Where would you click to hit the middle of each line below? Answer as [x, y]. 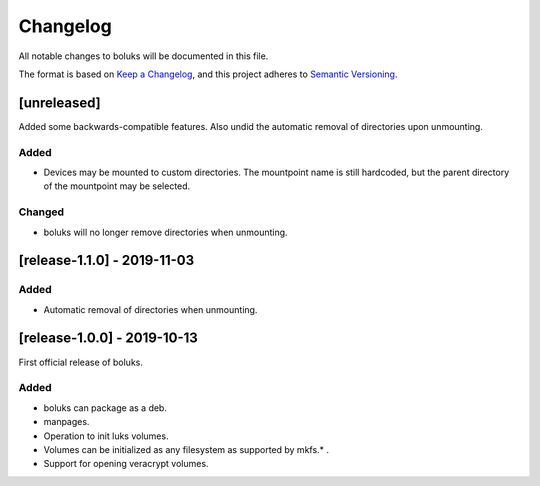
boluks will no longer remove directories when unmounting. [166, 232]
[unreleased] [60, 102]
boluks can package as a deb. [105, 407]
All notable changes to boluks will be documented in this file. [143, 56]
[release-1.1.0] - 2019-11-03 [106, 260]
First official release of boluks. [81, 362]
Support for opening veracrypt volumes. [126, 464]
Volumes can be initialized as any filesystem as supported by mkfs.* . [186, 449]
